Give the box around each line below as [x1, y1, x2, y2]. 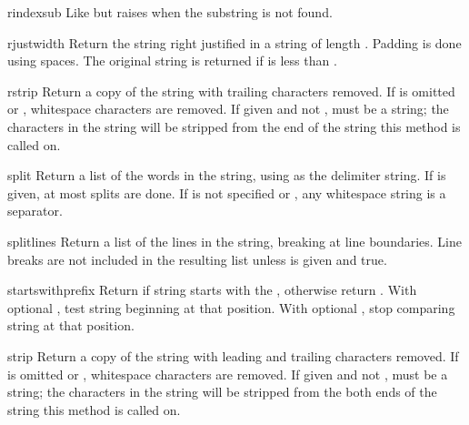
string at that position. [7, 316, 135, 335]
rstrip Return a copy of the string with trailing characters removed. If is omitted [7, 81, 455, 100]
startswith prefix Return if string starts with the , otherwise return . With [7, 280, 417, 299]
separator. [7, 201, 63, 220]
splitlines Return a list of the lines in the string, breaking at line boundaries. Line [7, 231, 463, 250]
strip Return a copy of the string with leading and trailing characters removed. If [7, 346, 459, 365]
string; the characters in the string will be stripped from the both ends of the [7, 382, 437, 401]
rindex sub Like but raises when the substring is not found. [7, 3, 333, 21]
